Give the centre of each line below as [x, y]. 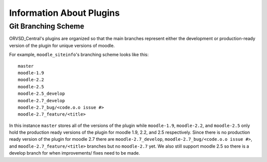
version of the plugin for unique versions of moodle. [62, 45]
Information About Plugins [65, 13]
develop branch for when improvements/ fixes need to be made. [75, 153]
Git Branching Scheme [47, 26]
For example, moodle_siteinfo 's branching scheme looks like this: [79, 55]
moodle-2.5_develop [42, 94]
